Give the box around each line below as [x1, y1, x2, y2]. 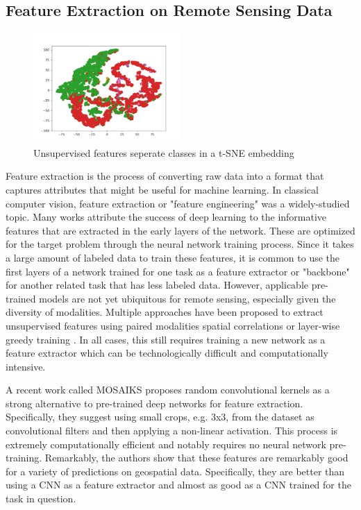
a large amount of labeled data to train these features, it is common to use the [6, 250, 340, 264]
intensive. [6, 359, 46, 373]
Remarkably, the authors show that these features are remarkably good [44, 450, 349, 465]
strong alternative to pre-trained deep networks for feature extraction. [6, 396, 303, 410]
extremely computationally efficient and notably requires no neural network [6, 436, 326, 451]
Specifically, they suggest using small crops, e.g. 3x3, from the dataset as [6, 409, 314, 424]
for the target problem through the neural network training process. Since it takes [6, 237, 354, 251]
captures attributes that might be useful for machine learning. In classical [6, 182, 319, 196]
